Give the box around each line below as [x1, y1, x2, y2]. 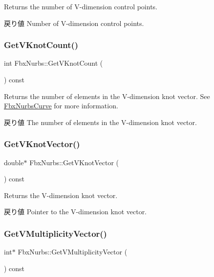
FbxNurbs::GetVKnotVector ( [29, 157, 119, 167]
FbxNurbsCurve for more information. [4, 101, 118, 111]
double [4, 157, 24, 167]
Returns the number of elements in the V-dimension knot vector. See [4, 91, 210, 101]
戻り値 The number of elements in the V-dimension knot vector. [4, 117, 197, 127]
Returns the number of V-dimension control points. [4, 1, 158, 11]
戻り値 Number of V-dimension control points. [4, 18, 144, 28]
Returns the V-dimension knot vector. [4, 190, 118, 200]
